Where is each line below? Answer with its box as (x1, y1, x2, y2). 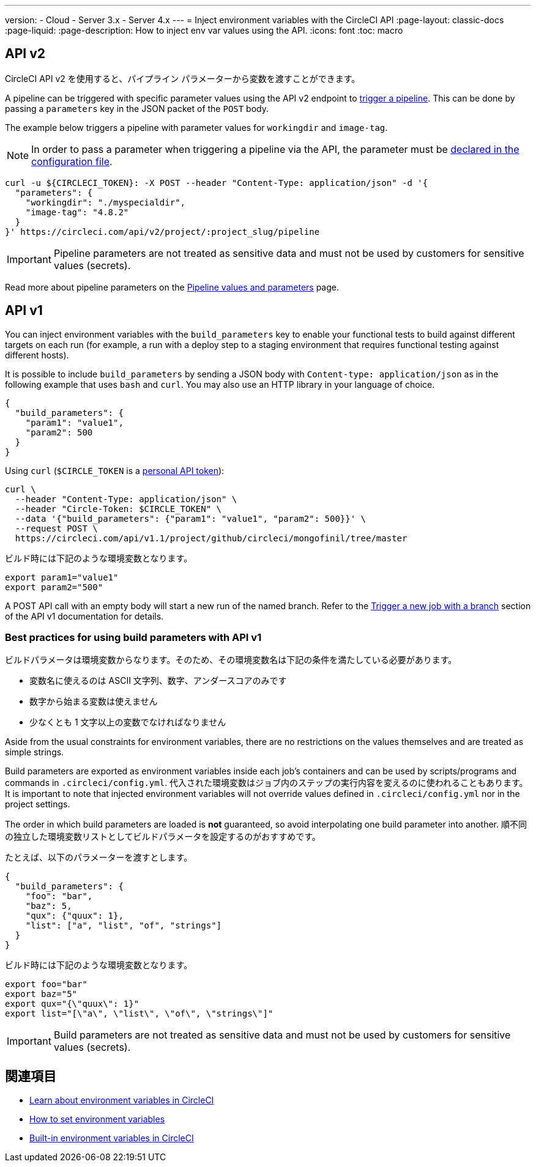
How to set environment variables (29, 1114, 165, 1125)
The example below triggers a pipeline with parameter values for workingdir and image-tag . (5, 122, 388, 133)
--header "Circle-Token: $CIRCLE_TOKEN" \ (15, 503, 222, 514)
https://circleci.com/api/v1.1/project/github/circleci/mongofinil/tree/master (15, 533, 408, 543)
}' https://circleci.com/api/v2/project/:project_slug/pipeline (5, 226, 320, 237)
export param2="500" (5, 582, 103, 592)
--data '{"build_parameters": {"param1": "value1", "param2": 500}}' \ (15, 513, 367, 524)
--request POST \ (15, 523, 98, 533)
